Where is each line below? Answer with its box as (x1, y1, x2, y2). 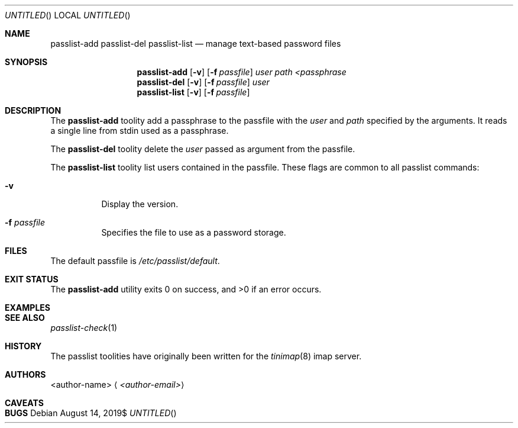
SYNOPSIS (5, 57, 48, 67)
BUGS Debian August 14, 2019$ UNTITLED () (5, 408, 177, 418)
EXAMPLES (5, 303, 50, 313)
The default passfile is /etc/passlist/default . (50, 256, 220, 266)
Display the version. (101, 199, 179, 209)
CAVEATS (5, 398, 44, 408)
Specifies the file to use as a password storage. (101, 227, 286, 237)
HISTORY (5, 341, 42, 351)
